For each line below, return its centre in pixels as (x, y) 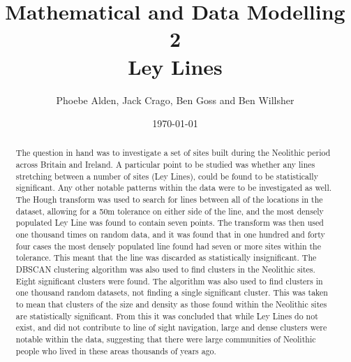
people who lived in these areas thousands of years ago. (116, 350)
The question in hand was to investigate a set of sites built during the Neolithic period (173, 153)
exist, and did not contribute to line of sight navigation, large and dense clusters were (171, 327)
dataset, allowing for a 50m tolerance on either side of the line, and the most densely (170, 211)
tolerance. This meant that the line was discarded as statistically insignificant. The (166, 258)
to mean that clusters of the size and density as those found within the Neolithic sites (171, 304)
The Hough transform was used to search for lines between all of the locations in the (169, 200)
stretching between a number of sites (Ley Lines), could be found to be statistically (167, 176)
